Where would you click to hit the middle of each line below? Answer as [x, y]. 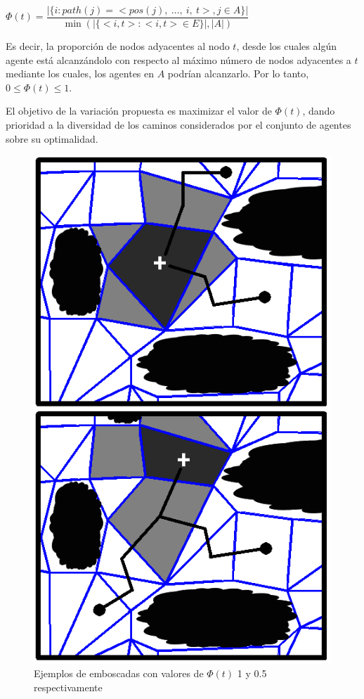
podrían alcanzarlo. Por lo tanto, [238, 73]
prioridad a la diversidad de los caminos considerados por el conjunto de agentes [178, 125]
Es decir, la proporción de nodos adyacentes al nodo [118, 46]
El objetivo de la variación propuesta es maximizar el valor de [139, 111]
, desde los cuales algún [286, 46]
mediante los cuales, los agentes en [80, 73]
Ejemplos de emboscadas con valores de [119, 673]
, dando [319, 111]
